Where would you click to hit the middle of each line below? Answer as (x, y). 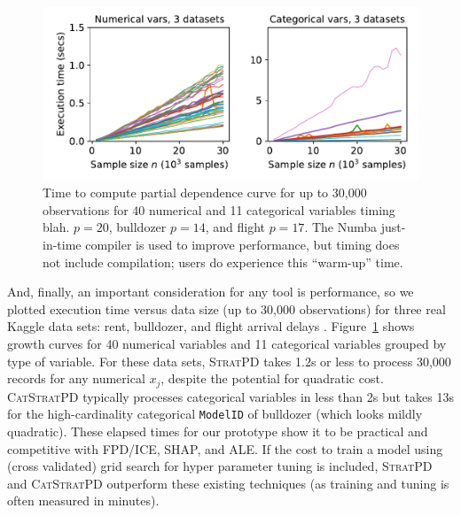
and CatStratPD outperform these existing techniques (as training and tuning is (228, 483)
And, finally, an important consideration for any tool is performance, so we (211, 292)
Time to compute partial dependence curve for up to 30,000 (205, 193)
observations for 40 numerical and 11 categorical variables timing (219, 209)
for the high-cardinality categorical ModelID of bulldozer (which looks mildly (215, 414)
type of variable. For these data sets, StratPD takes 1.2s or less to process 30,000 (229, 361)
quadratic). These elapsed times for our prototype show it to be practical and (218, 431)
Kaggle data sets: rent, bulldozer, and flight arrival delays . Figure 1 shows (211, 326)
